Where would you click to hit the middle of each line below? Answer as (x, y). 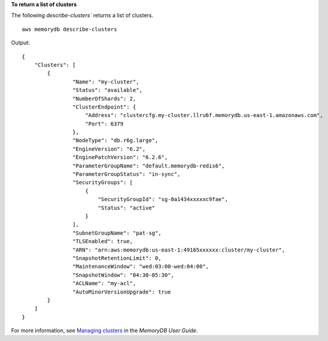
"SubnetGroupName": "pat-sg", (117, 233)
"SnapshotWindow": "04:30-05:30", (123, 275)
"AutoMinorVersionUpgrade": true (122, 292)
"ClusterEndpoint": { (104, 107)
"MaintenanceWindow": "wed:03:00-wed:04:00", (141, 267)
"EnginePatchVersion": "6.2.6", (120, 157)
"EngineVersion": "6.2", (109, 149)
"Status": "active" (127, 208)
